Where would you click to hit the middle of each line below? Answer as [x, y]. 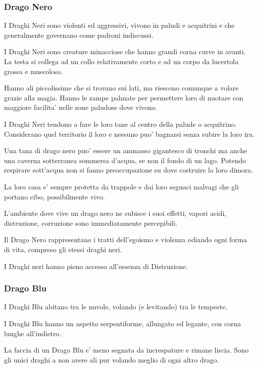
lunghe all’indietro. [33, 333]
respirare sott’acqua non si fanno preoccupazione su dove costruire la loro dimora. [129, 170]
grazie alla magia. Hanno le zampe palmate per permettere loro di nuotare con [124, 97]
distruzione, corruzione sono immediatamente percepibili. [91, 223]
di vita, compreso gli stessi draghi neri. [63, 249]
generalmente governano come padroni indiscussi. [79, 35]
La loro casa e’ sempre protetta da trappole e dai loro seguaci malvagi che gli [122, 186]
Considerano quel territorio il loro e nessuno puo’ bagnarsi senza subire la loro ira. [129, 134]
